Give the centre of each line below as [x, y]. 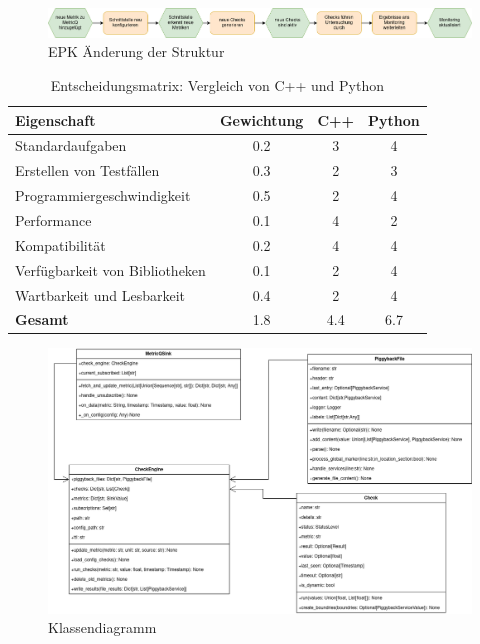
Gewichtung [261, 119]
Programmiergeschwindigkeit [103, 195]
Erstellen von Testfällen [87, 170]
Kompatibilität [60, 244]
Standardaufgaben [71, 145]
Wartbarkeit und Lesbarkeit [100, 294]
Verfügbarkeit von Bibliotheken [110, 269]
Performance [53, 219]
